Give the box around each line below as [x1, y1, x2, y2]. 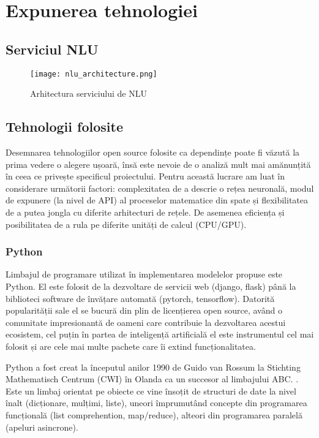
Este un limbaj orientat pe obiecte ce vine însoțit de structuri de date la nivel [6, 384, 296, 397]
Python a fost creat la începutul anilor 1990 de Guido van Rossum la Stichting [6, 360, 301, 373]
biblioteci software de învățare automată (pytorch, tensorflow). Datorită [6, 292, 275, 304]
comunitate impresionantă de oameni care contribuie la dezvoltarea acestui [6, 315, 286, 328]
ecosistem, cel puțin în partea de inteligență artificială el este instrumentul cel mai [6, 328, 314, 341]
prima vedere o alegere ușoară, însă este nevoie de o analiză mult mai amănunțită [6, 157, 311, 170]
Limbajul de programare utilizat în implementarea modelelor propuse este [6, 268, 283, 281]
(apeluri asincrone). [6, 420, 78, 433]
